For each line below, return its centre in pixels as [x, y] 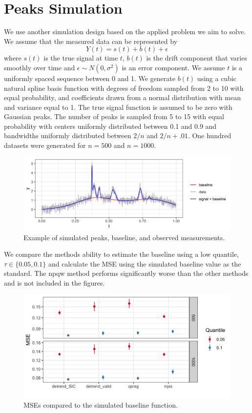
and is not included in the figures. [54, 282]
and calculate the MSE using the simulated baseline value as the [145, 263]
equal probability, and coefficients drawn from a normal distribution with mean [122, 97]
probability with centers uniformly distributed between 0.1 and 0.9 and [110, 126]
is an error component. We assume [173, 67]
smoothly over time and [40, 67]
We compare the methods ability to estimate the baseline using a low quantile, [121, 254]
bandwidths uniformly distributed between [68, 135]
